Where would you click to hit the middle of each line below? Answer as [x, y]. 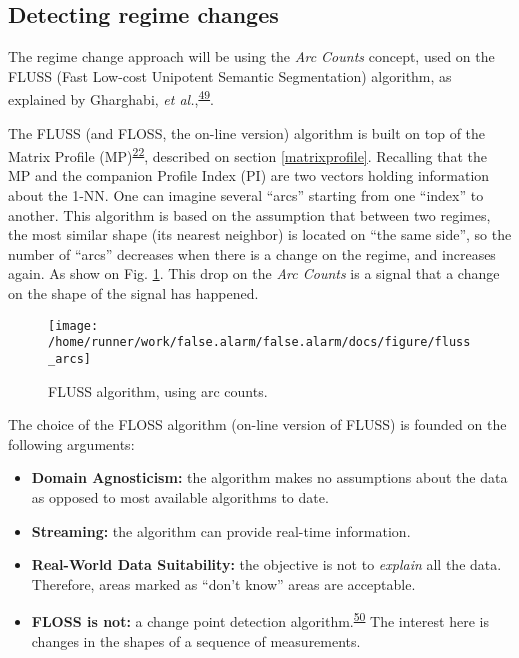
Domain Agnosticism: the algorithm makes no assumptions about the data [269, 477]
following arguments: [71, 443]
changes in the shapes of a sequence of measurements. [196, 640]
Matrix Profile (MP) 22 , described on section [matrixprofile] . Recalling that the [247, 154]
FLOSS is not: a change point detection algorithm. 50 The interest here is [260, 620]
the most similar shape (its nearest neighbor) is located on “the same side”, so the [260, 234]
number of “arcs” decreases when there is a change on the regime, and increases [252, 253]
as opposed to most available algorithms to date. [180, 496]
